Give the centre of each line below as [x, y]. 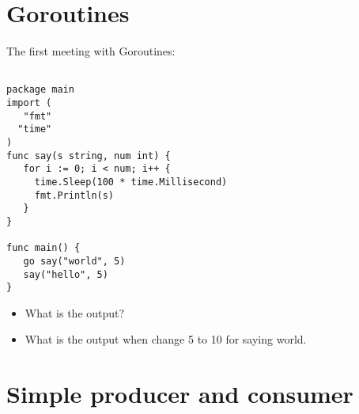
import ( [29, 103]
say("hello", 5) [66, 274]
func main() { [43, 248]
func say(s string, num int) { [89, 156]
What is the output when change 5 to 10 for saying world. [166, 339]
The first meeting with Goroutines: [91, 51]
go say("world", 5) [74, 261]
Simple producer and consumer [180, 394]
